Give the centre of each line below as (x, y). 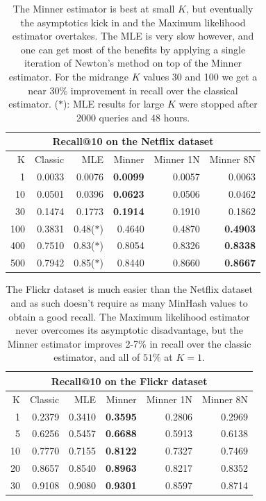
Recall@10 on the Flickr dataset (129, 381)
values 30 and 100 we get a (200, 76)
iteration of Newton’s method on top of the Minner (133, 63)
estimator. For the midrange (68, 76)
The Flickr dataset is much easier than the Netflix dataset (129, 289)
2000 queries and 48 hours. (133, 117)
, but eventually (220, 8)
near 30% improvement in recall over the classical (133, 90)
